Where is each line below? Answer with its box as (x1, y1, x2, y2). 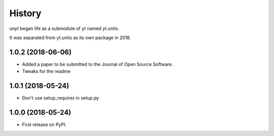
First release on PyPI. (22, 122, 67, 128)
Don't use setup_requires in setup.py (22, 95, 99, 101)
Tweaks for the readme (22, 69, 71, 75)
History (9, 8, 42, 19)
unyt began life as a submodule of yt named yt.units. (9, 25, 119, 31)
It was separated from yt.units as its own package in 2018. (9, 35, 131, 41)
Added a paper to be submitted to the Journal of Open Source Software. (22, 61, 174, 67)
